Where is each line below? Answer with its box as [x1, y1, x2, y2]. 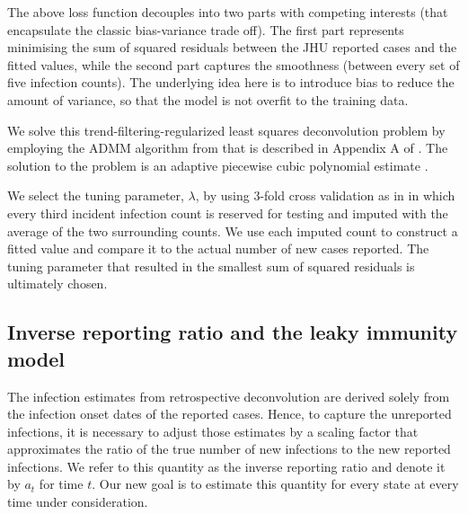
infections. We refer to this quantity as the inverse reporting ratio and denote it [7, 456, 446, 475]
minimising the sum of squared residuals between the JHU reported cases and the [7, 38, 457, 57]
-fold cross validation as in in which [260, 186, 455, 205]
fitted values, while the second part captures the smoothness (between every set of [7, 55, 460, 74]
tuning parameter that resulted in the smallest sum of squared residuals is [7, 256, 415, 275]
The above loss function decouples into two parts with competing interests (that [7, 3, 448, 21]
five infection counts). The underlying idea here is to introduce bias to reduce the [7, 73, 455, 92]
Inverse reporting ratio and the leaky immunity [7, 318, 458, 346]
